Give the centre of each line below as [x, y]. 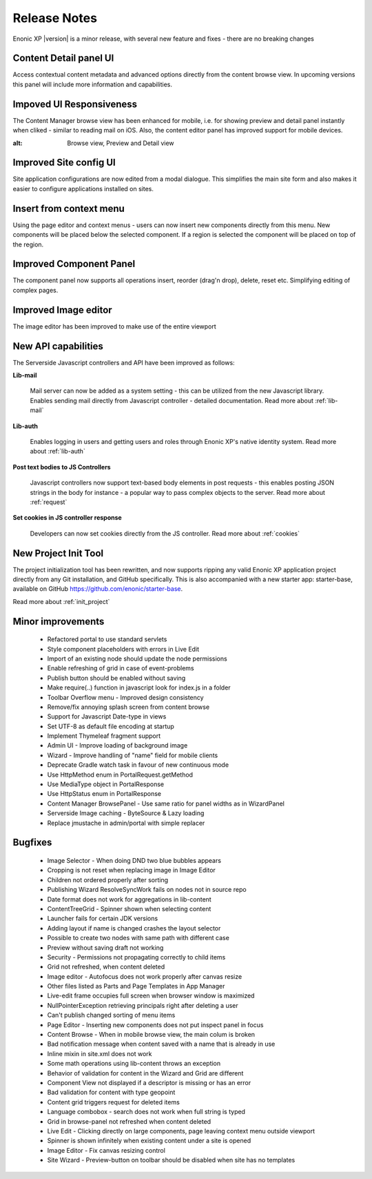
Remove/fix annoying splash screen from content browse [128, 707]
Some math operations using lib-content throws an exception [134, 1064]
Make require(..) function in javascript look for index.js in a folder [139, 688]
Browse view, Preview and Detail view [121, 143]
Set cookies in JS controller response [67, 518]
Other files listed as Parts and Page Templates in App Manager [136, 986]
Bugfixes [32, 842]
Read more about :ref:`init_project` [61, 601]
